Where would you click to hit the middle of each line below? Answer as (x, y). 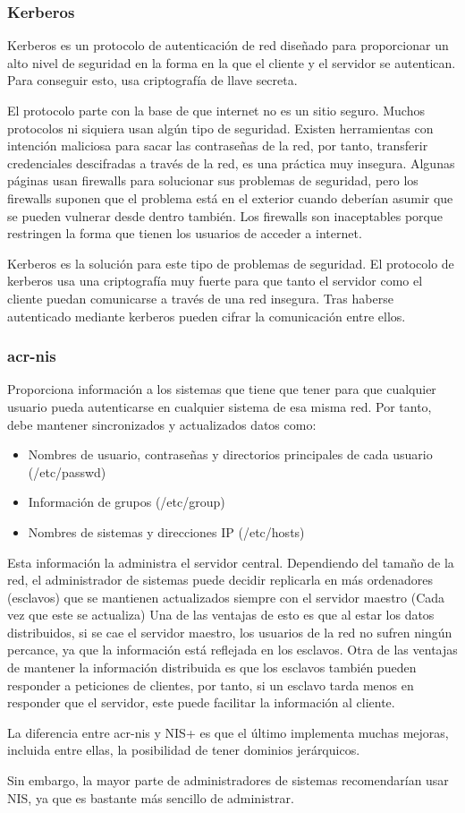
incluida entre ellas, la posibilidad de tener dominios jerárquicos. (184, 750)
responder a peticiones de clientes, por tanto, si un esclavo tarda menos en (211, 685)
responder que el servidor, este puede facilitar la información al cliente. (201, 702)
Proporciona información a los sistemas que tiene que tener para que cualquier (222, 389)
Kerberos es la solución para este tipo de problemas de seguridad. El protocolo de (231, 263)
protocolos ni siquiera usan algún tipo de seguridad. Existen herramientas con (220, 128)
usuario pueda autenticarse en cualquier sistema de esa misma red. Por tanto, (220, 406)
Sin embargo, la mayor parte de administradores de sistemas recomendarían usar (228, 780)
